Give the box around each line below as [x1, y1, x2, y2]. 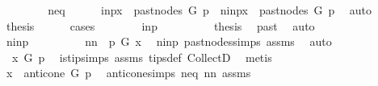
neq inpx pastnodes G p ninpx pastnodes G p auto [48, 2, 372, 18]
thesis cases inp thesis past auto [6, 17, 315, 34]
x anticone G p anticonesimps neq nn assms [6, 64, 251, 81]
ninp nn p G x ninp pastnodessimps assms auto [6, 33, 332, 50]
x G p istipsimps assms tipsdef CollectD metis [11, 48, 272, 65]
